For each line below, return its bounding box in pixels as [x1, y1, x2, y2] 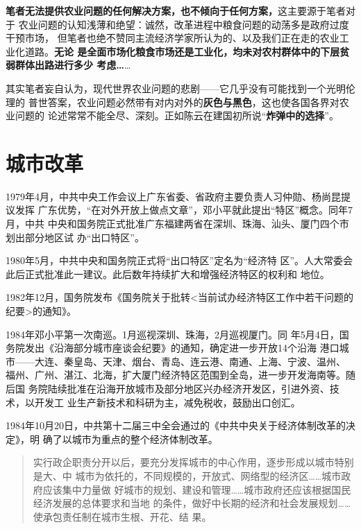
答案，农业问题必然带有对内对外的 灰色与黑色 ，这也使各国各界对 [47, 94, 339, 109]
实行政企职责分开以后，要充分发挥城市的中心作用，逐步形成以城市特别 [33, 455, 354, 469]
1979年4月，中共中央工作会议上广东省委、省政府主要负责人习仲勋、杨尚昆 [6, 189, 341, 203]
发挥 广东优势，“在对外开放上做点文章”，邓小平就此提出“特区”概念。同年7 [15, 202, 353, 217]
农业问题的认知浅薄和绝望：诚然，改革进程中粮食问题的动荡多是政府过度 [18, 17, 349, 31]
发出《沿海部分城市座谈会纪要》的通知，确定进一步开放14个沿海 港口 [24, 340, 339, 355]
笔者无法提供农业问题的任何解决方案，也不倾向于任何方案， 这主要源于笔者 [6, 3, 346, 17]
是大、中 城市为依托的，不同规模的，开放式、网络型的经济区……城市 [33, 468, 342, 483]
